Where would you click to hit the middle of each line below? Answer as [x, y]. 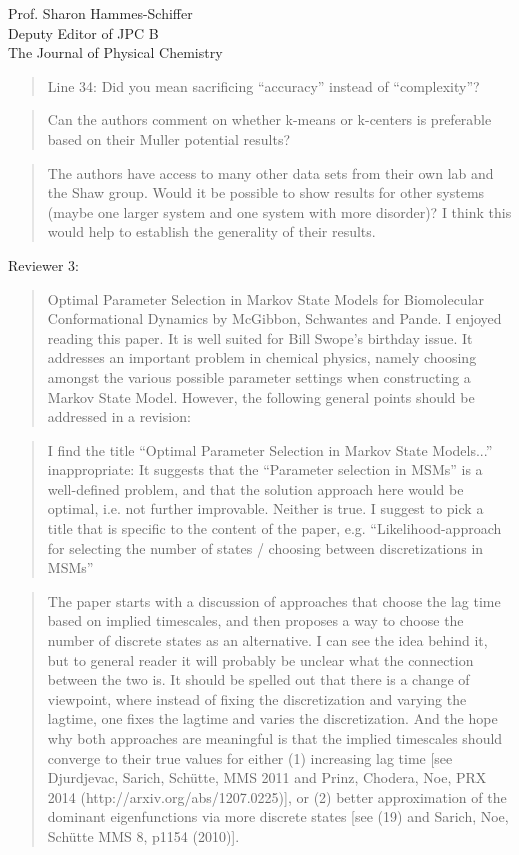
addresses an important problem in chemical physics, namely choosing [262, 357]
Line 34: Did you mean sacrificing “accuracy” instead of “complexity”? [263, 85]
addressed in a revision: [119, 416]
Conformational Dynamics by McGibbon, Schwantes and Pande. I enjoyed [274, 318]
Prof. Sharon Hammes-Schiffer [100, 13]
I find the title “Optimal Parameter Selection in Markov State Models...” [270, 449]
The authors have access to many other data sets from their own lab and [270, 172]
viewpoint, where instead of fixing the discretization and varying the [257, 698]
